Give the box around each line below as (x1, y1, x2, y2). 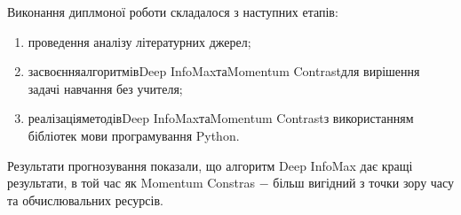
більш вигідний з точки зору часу (273, 173, 455, 192)
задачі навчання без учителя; (28, 79, 183, 97)
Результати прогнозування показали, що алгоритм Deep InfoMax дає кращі (7, 156, 413, 174)
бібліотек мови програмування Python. (28, 126, 240, 144)
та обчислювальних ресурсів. (7, 190, 163, 209)
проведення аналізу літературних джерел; (28, 32, 251, 50)
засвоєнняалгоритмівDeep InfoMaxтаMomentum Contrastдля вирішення (28, 62, 420, 81)
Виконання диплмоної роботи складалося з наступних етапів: (7, 3, 338, 20)
